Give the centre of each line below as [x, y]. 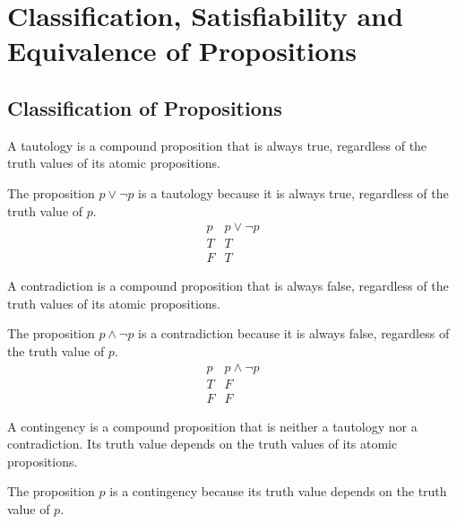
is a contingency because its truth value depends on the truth [278, 491]
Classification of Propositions [145, 107]
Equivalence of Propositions [182, 51]
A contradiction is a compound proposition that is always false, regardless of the [228, 286]
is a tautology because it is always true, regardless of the [293, 192]
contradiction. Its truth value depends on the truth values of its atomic [203, 444]
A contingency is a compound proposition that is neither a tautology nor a [212, 426]
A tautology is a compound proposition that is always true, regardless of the [217, 145]
